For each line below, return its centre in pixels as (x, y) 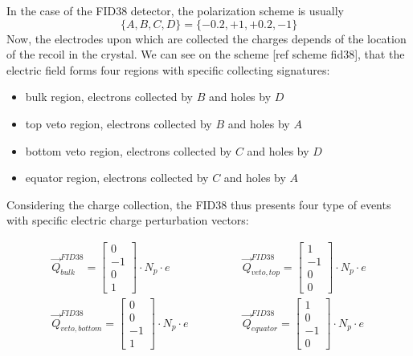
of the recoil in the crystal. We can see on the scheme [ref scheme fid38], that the (206, 54)
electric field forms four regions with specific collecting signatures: (168, 69)
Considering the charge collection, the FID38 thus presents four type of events (199, 204)
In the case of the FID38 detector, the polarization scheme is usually (175, 10)
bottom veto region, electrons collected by (129, 150)
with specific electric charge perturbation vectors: (128, 220)
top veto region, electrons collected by (119, 123)
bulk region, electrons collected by (109, 97)
